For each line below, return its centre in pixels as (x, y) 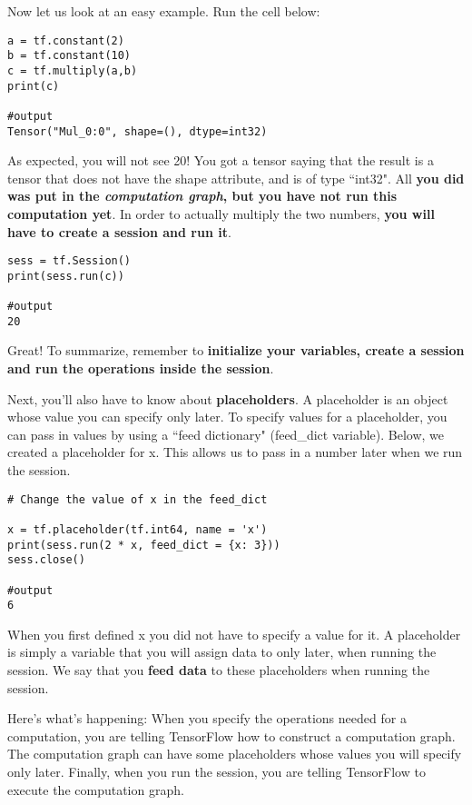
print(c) (34, 86)
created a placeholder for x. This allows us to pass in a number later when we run (235, 452)
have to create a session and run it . (119, 231)
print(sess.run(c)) (66, 276)
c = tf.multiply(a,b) (73, 70)
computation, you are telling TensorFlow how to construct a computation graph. (231, 735)
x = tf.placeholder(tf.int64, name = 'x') (138, 529)
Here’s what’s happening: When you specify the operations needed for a (207, 718)
